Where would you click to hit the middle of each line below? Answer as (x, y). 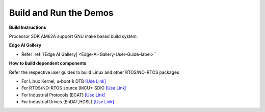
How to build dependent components (48, 63)
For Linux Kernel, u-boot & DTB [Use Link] (64, 81)
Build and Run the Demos (61, 13)
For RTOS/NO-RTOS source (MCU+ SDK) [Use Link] (74, 88)
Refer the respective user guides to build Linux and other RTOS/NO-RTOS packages (94, 72)
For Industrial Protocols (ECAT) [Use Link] (63, 95)
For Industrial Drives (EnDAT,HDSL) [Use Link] (68, 102)
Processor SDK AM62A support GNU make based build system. (73, 36)
